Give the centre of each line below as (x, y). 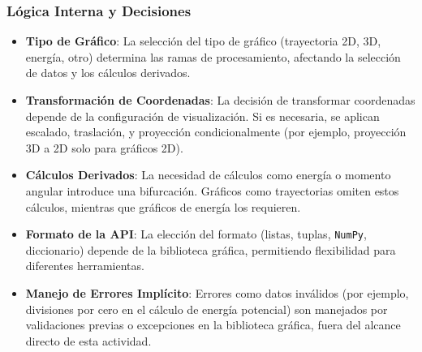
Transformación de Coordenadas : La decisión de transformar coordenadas (220, 100)
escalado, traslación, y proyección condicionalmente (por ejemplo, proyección (216, 132)
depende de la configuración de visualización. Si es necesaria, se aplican (202, 116)
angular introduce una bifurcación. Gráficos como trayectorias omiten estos (212, 190)
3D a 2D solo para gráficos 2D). (104, 147)
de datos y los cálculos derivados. (108, 73)
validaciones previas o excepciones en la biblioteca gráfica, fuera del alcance (213, 325)
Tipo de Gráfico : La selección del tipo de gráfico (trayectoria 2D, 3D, (203, 41)
